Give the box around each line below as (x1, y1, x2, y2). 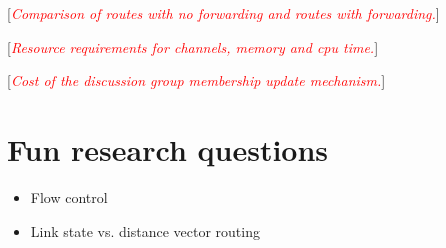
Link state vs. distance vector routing (30, 220, 260, 241)
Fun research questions (7, 128, 329, 169)
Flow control (30, 186, 108, 207)
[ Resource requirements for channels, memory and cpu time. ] (7, 36, 379, 57)
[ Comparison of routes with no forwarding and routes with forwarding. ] (7, 3, 440, 23)
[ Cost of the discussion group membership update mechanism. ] (7, 70, 386, 91)
